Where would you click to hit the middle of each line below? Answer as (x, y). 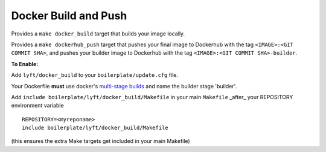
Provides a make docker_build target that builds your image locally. (98, 34)
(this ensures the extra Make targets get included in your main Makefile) (101, 141)
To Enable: (25, 64)
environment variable (37, 106)
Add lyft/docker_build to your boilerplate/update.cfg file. (94, 75)
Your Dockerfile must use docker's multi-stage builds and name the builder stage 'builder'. (124, 86)
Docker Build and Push (69, 16)
